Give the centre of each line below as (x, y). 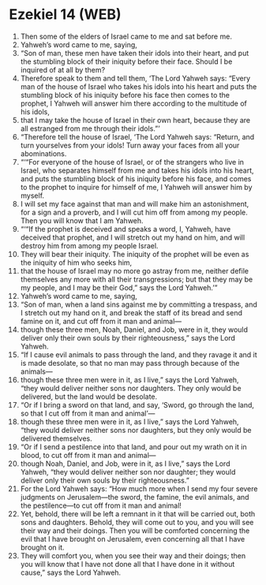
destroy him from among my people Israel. (89, 245)
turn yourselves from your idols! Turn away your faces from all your (130, 145)
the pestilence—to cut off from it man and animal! (101, 505)
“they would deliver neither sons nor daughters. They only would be (131, 388)
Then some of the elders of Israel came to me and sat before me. (126, 36)
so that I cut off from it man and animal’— (88, 413)
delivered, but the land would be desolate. (89, 397)
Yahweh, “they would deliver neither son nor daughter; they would (128, 471)
